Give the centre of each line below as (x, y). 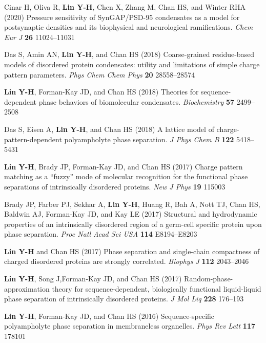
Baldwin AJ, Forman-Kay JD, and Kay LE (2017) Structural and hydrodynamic (131, 214)
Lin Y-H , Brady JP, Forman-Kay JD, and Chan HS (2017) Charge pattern (124, 166)
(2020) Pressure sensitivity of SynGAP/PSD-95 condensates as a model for (122, 17)
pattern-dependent (33, 139)
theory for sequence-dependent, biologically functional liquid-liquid (157, 288)
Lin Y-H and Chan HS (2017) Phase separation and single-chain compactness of (132, 251)
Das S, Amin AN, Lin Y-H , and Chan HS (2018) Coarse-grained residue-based (129, 54)
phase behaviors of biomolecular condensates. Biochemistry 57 (137, 101)
